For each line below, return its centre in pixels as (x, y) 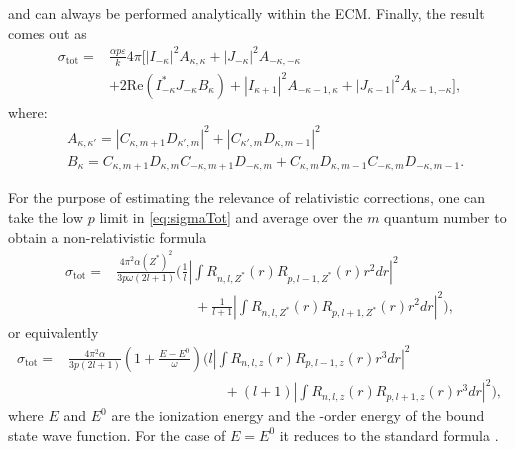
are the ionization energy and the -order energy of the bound (298, 415)
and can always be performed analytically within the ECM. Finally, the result (246, 13)
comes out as (47, 32)
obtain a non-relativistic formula (107, 236)
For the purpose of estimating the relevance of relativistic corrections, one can (247, 197)
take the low (46, 216)
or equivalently (53, 331)
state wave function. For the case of (117, 434)
